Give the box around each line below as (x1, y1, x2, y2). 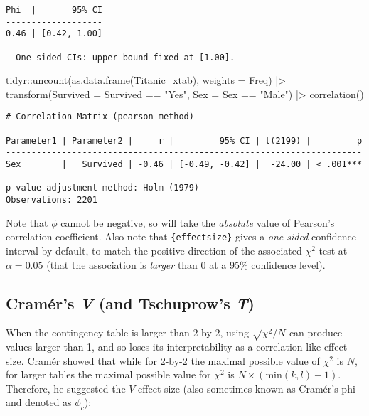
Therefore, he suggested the (6, 380, 126, 395)
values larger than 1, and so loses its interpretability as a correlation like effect (6, 339, 348, 354)
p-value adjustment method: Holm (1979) (6, 183, 200, 193)
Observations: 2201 (6, 195, 97, 206)
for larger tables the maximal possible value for (6, 367, 211, 382)
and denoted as (6, 395, 72, 410)
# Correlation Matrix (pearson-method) (6, 112, 194, 122)
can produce (289, 325, 343, 340)
